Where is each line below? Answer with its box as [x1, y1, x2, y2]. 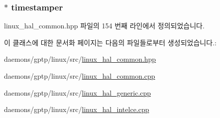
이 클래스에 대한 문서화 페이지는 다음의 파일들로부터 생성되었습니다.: [4, 37, 217, 47]
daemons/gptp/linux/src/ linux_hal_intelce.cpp [4, 104, 149, 115]
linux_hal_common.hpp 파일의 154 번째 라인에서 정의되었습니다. [4, 20, 205, 31]
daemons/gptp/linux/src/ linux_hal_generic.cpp [4, 87, 151, 98]
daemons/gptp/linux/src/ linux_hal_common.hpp [4, 54, 156, 64]
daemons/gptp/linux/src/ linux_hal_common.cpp [4, 71, 155, 81]
